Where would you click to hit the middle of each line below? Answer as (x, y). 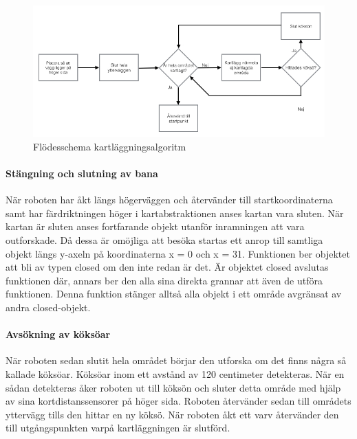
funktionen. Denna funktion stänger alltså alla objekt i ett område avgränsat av (174, 294)
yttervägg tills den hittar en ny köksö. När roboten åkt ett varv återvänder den (172, 414)
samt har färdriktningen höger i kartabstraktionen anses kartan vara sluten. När (175, 213)
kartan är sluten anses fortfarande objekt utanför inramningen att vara (155, 226)
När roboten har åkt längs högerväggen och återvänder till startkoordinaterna (169, 200)
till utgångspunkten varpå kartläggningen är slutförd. (118, 428)
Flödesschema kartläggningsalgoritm (110, 146)
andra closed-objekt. (48, 307)
